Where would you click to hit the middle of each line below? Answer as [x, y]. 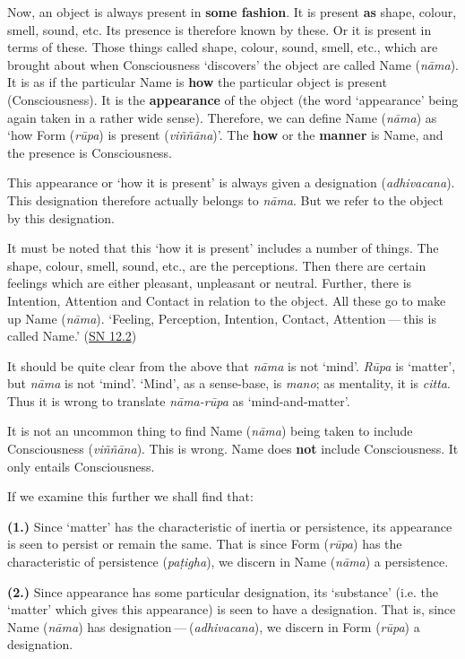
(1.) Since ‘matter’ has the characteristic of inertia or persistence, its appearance [230, 526]
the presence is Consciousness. [90, 152]
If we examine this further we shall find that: [130, 496]
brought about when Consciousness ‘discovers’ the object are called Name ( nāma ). [233, 64]
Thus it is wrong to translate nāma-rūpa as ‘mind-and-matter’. [179, 400]
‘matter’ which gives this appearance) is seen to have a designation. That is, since [232, 609]
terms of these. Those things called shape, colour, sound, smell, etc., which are [223, 47]
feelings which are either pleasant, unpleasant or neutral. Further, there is [210, 283]
